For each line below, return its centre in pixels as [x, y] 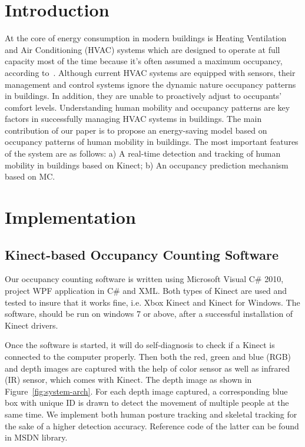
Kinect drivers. [32, 325]
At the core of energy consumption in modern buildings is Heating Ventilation [146, 38]
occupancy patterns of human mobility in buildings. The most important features [152, 142]
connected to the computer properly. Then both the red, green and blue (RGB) [148, 356]
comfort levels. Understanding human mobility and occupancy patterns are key [147, 107]
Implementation [70, 217]
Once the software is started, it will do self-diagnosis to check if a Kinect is [140, 345]
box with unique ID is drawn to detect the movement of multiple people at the [147, 403]
